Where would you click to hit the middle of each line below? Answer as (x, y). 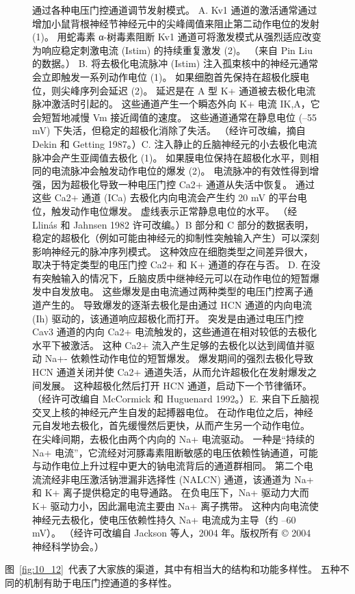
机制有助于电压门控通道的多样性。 (100, 582)
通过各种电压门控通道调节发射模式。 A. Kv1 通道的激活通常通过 (175, 10)
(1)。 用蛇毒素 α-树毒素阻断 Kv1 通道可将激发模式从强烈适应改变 (177, 37)
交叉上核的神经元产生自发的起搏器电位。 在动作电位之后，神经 (173, 412)
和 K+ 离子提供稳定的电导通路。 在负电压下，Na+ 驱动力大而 (171, 492)
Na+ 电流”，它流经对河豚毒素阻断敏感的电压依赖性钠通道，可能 (175, 452)
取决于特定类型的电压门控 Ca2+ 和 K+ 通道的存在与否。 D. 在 (172, 264)
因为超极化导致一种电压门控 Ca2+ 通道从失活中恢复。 (172, 184)
